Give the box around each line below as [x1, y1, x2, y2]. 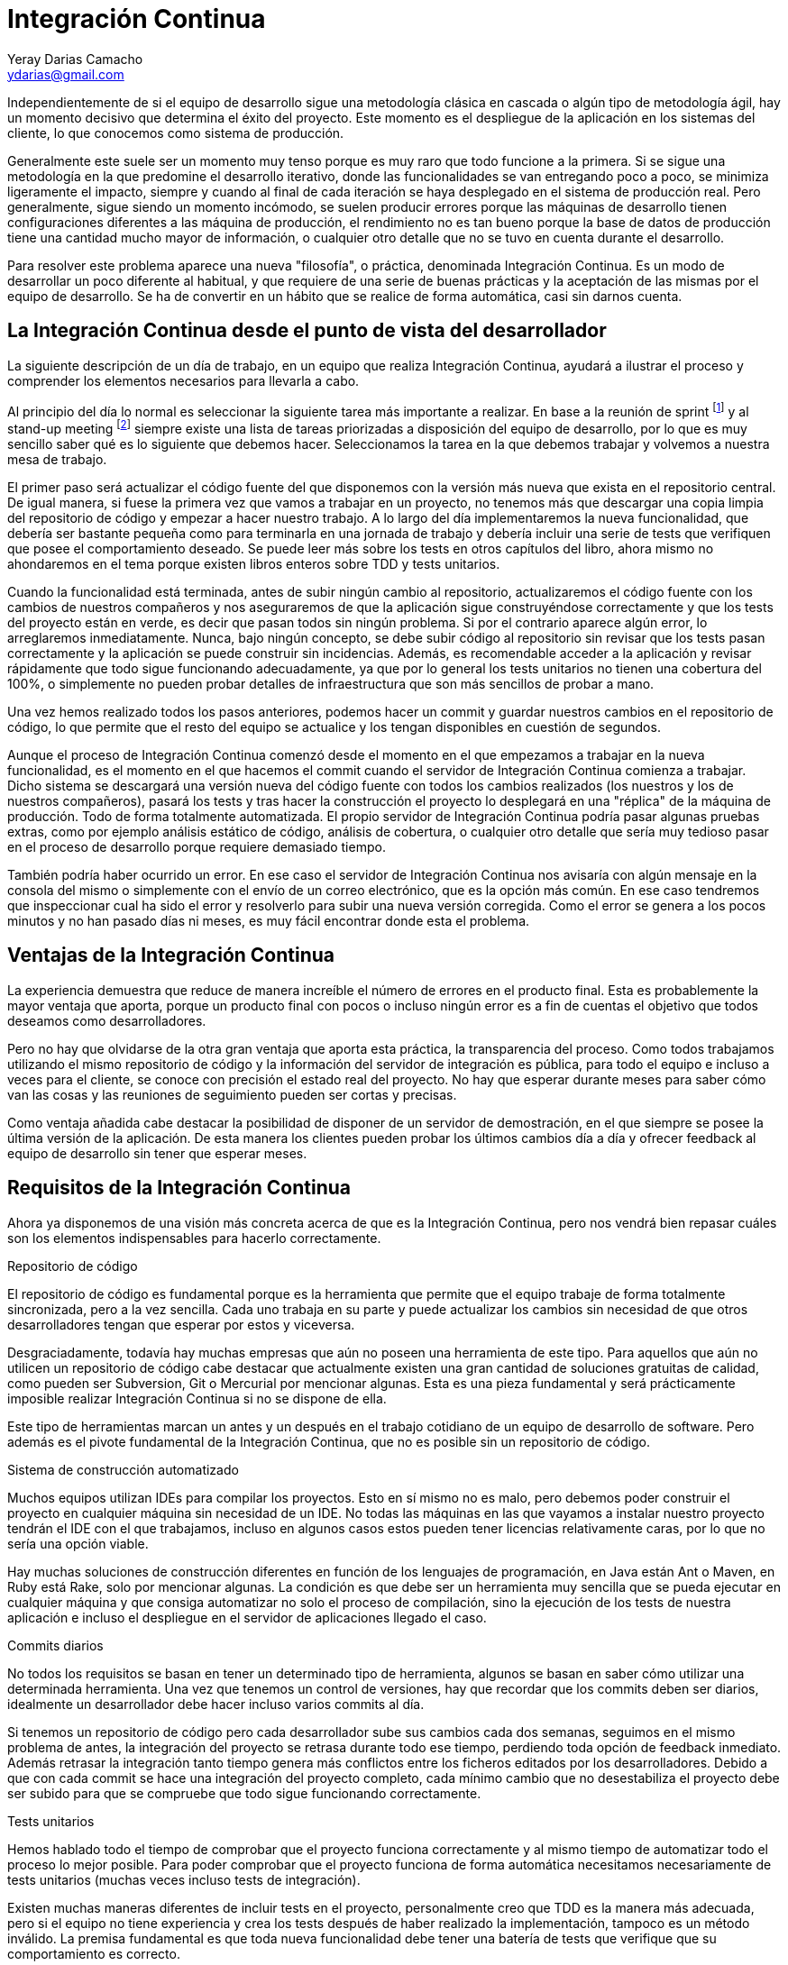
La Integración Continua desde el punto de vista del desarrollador [7, 319, 607, 343]
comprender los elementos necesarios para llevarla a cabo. [7, 372, 360, 388]
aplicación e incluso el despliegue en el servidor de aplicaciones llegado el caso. [7, 1609, 487, 1625]
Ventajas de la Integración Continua [7, 944, 335, 967]
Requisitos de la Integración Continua [7, 1176, 352, 1200]
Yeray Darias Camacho [7, 50, 143, 67]
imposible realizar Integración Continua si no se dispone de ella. [7, 1390, 387, 1406]
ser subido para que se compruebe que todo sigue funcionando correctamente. [7, 1785, 481, 1801]
